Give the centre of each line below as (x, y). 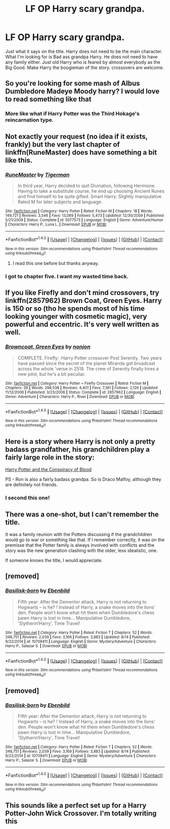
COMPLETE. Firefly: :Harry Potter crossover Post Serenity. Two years (90, 358)
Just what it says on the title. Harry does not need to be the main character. (84, 51)
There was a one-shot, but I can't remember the (82, 514)
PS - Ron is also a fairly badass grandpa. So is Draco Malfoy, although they (83, 479)
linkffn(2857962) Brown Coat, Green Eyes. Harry (83, 301)
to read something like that (48, 99)
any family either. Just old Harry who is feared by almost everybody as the (83, 62)
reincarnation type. (30, 120)
